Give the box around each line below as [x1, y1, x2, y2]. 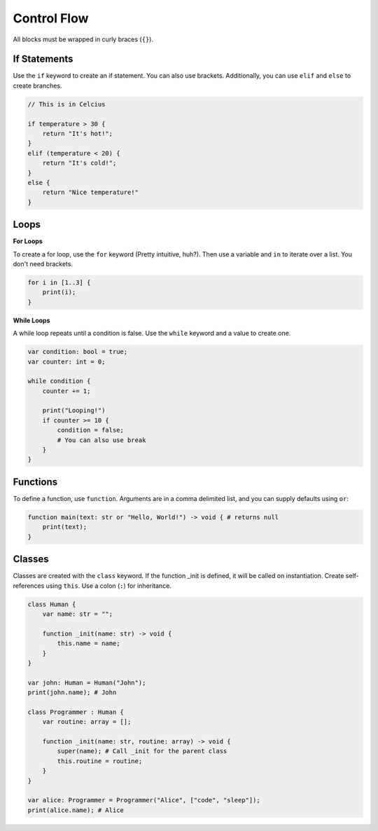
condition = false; [57, 426, 124, 434]
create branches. [13, 81, 62, 90]
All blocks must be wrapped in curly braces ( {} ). [13, 35, 154, 43]
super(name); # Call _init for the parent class [57, 747, 227, 755]
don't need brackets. [13, 260, 73, 268]
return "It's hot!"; [42, 130, 113, 137]
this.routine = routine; [57, 757, 143, 765]
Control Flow [13, 11, 89, 26]
